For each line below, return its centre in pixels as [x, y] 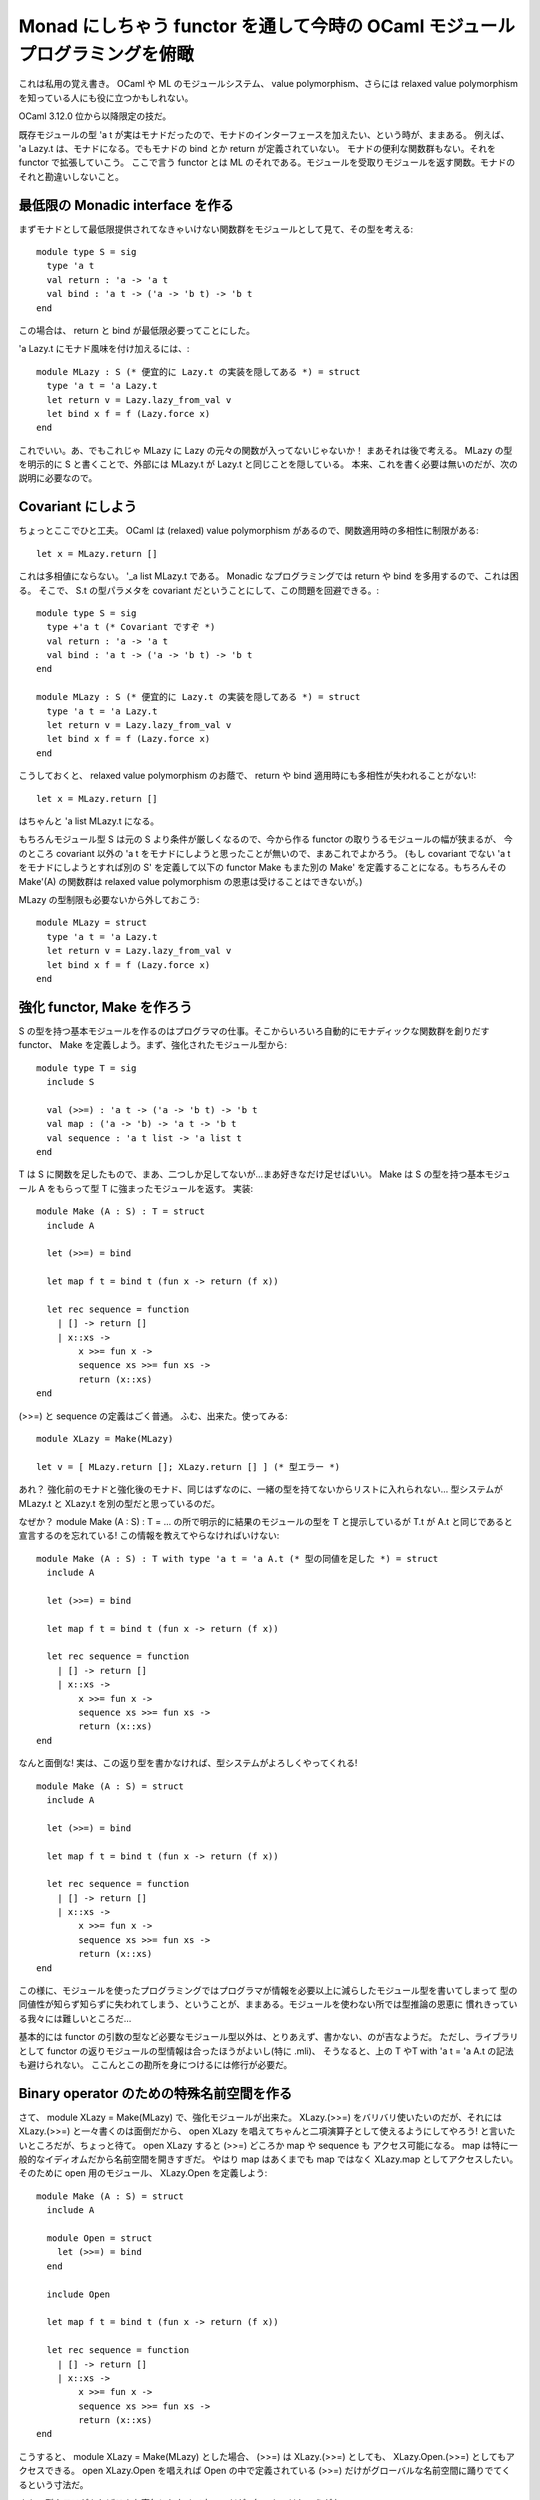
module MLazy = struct [92, 923]
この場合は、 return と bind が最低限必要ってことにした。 [136, 330]
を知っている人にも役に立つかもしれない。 [106, 97]
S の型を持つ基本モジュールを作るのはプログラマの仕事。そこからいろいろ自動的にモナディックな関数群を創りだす [254, 1031]
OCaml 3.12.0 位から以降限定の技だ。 [95, 116]
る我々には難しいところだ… [75, 2018]
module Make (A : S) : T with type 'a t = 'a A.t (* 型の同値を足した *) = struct [237, 1558]
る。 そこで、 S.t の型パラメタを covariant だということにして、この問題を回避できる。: [199, 590]
